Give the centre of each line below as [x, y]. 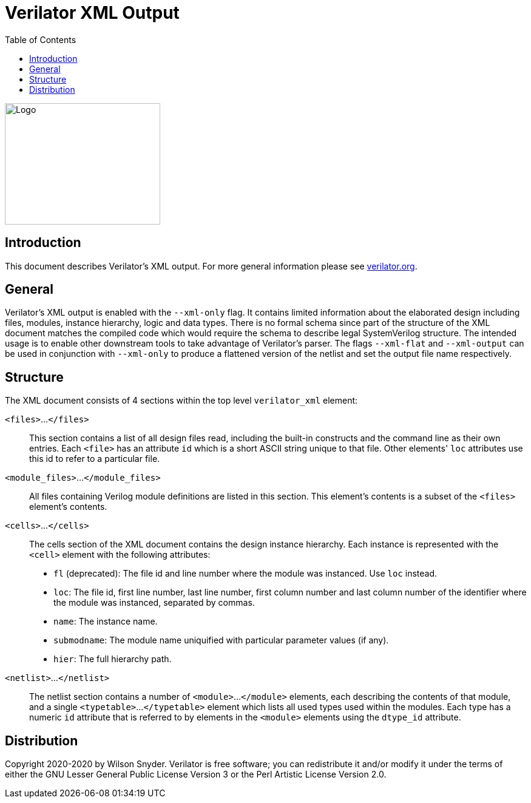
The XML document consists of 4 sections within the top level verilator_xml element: [181, 401]
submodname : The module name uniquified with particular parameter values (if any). [221, 640]
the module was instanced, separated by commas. [154, 603]
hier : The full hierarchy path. [113, 659]
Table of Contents [41, 39]
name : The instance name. [106, 622]
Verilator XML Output [92, 13]
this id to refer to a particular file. [95, 459]
